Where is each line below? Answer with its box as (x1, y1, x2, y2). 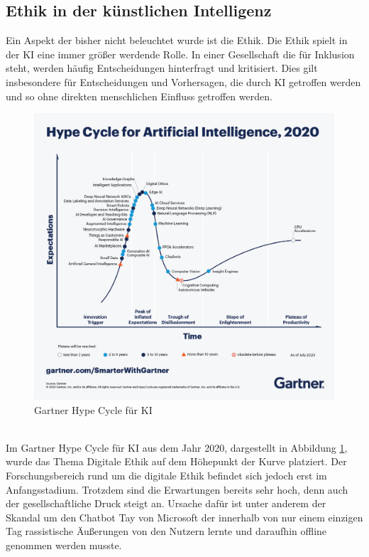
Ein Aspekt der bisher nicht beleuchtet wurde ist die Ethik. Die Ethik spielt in (6, 33, 348, 48)
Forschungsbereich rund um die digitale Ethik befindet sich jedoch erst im (6, 468, 327, 483)
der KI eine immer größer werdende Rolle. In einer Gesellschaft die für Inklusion (6, 46, 355, 61)
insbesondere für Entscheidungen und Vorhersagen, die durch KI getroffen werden (6, 74, 361, 89)
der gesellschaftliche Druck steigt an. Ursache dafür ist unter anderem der (6, 496, 326, 511)
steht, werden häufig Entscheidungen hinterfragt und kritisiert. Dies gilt (6, 60, 318, 75)
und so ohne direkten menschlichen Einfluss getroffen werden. (6, 88, 272, 103)
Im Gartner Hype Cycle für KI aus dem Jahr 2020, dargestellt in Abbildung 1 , (6, 440, 348, 455)
